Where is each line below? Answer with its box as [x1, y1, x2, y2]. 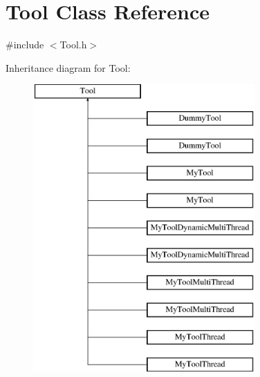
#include [6, 37, 44, 52]
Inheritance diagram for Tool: [6, 60, 131, 75]
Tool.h [59, 37, 87, 52]
